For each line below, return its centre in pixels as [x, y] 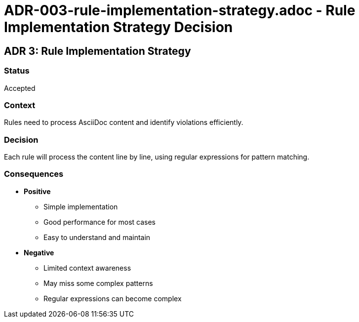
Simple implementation [81, 206]
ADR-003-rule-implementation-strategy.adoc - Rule [180, 10]
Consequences [34, 174]
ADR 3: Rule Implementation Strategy [98, 51]
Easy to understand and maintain [97, 237]
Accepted [20, 88]
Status [17, 71]
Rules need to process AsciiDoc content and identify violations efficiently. [124, 122]
